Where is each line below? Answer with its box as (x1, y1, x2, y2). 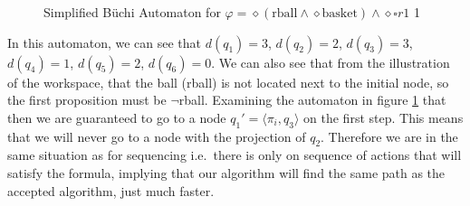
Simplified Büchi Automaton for (43, 3, 221, 21)
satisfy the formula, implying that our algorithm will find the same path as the (7, 163, 446, 182)
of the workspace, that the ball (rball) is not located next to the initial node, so (7, 72, 449, 91)
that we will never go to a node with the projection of (7, 126, 306, 145)
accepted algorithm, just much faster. (7, 181, 215, 200)
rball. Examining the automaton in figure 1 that (178, 90, 446, 109)
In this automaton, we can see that (7, 33, 202, 51)
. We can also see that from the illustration (211, 52, 450, 71)
